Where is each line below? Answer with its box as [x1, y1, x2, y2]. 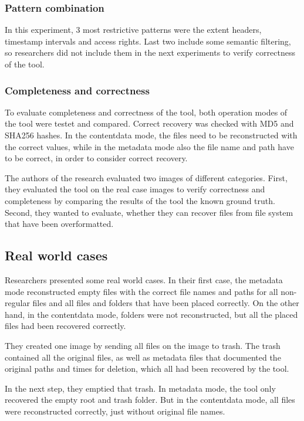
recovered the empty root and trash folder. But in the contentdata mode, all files [5, 393, 295, 406]
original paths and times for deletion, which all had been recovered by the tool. [5, 362, 289, 375]
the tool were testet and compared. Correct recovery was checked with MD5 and [5, 117, 294, 130]
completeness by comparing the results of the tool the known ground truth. [5, 194, 275, 206]
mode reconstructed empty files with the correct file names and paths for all [5, 285, 278, 297]
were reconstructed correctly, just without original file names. [5, 405, 225, 417]
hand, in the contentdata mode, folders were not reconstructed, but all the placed [5, 308, 298, 320]
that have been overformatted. [5, 218, 114, 230]
